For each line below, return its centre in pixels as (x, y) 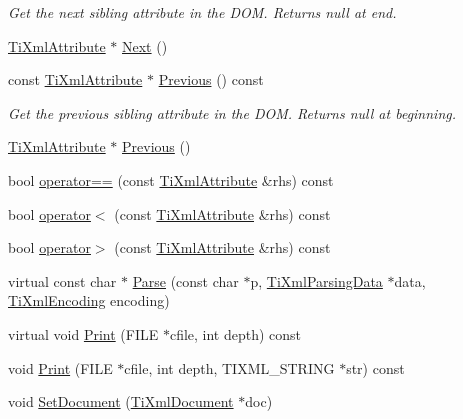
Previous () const (211, 79)
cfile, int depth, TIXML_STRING (229, 367)
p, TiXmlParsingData (316, 280)
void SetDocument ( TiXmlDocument (121, 401)
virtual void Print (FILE (83, 333)
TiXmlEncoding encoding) (89, 300)
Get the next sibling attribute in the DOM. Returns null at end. (202, 12)
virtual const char (62, 280)
